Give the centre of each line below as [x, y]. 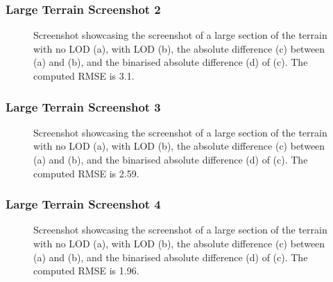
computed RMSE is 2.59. [86, 173]
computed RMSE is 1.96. [86, 271]
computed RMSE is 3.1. [84, 76]
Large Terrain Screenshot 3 [83, 106]
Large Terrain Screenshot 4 [83, 204]
